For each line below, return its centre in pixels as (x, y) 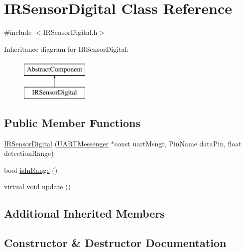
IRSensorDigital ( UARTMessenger (57, 143)
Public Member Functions (72, 122)
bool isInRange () (31, 170)
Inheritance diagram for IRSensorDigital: (66, 49)
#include (18, 32)
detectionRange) (29, 153)
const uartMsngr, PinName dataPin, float (178, 143)
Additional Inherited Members (84, 213)
